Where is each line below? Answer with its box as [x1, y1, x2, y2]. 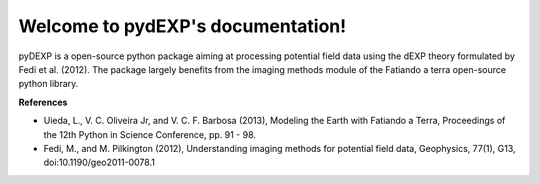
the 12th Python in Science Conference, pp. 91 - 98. [43, 128, 257, 140]
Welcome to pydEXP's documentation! [18, 15, 347, 37]
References [18, 96, 68, 108]
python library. [18, 78, 79, 90]
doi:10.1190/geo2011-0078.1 [43, 156, 155, 169]
